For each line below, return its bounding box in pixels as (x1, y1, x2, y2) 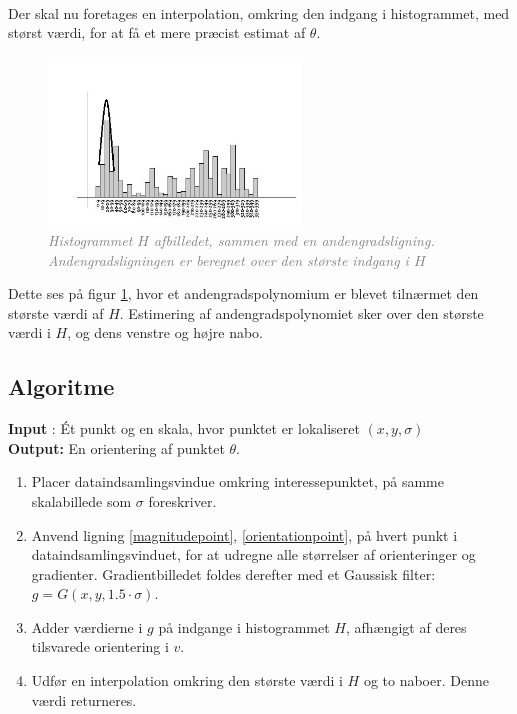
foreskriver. (148, 490, 217, 511)
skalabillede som (31, 490, 132, 511)
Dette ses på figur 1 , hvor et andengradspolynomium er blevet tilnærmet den (8, 283, 479, 304)
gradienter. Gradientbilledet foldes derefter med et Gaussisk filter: (31, 563, 436, 584)
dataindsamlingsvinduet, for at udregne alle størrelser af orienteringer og (31, 544, 476, 565)
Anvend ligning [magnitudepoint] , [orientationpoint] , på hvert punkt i (31, 524, 458, 545)
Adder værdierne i (31, 616, 143, 637)
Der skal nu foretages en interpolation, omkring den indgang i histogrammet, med (8, 2, 510, 23)
